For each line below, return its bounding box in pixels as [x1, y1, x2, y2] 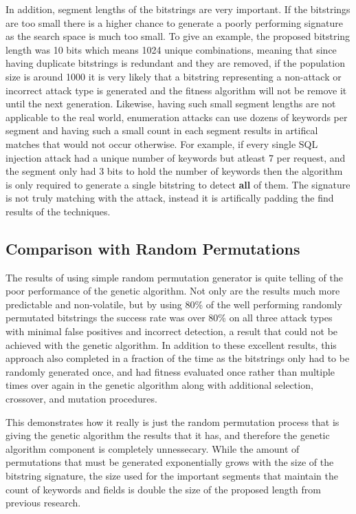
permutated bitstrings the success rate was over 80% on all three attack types [5, 310, 333, 325]
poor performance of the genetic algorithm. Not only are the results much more [5, 283, 340, 298]
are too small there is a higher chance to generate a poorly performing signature [5, 15, 343, 30]
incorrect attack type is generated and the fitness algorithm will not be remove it [5, 83, 347, 97]
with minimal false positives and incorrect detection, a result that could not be [5, 324, 338, 339]
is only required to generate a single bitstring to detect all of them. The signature [5, 177, 351, 191]
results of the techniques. [5, 204, 111, 218]
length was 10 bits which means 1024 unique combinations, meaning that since [5, 42, 337, 56]
